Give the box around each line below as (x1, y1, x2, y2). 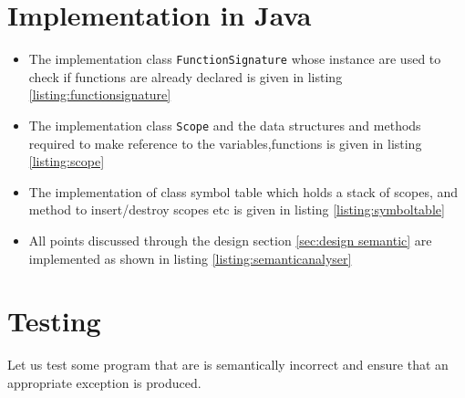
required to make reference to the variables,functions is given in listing (28, 133, 422, 152)
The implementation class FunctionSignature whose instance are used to (28, 49, 441, 68)
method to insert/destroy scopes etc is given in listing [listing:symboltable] (28, 200, 445, 219)
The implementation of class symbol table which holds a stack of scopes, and (28, 182, 459, 201)
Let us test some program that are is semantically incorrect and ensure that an (7, 355, 449, 374)
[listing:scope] (28, 152, 105, 171)
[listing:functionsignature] (28, 85, 171, 104)
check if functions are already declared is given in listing (28, 67, 343, 86)
